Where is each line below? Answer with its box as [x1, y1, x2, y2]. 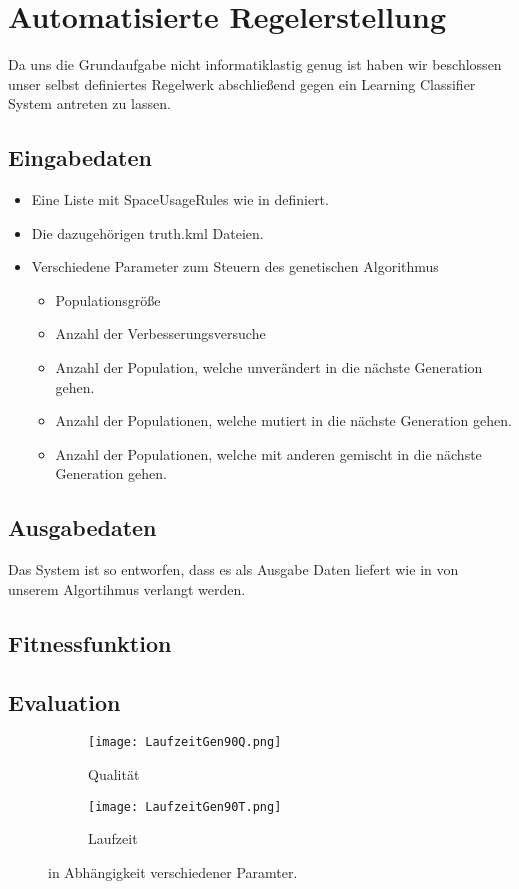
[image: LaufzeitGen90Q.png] [88, 735, 282, 750]
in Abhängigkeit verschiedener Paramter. [48, 861, 298, 882]
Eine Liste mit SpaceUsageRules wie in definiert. [31, 189, 329, 210]
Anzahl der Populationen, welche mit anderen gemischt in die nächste [55, 443, 482, 464]
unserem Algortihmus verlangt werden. [8, 578, 246, 599]
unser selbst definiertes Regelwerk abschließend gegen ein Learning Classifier [8, 73, 476, 94]
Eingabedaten [8, 142, 152, 173]
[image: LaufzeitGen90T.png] [88, 799, 282, 814]
